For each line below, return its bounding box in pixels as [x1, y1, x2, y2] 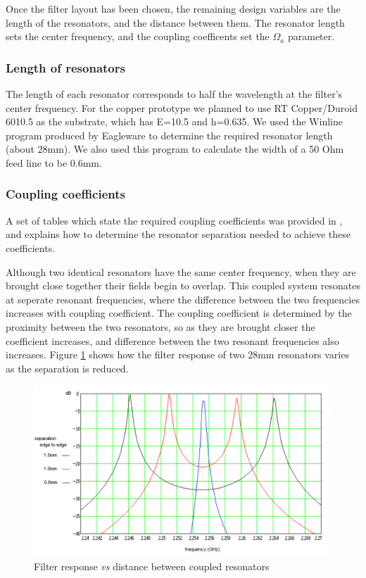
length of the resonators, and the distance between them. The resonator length [6, 15, 345, 30]
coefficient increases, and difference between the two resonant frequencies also [6, 333, 339, 348]
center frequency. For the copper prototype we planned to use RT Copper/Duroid [6, 100, 358, 115]
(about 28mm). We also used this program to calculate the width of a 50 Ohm [6, 142, 344, 156]
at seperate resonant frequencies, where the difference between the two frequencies [6, 291, 360, 306]
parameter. [287, 29, 335, 44]
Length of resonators [6, 58, 125, 76]
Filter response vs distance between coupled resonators [34, 558, 270, 573]
